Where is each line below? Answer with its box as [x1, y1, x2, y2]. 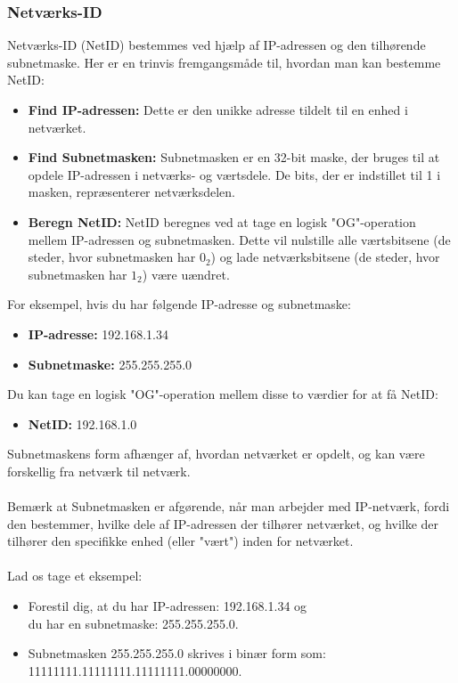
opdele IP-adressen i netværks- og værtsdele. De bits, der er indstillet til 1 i [28, 165, 441, 183]
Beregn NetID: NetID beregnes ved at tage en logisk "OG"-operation [28, 212, 416, 231]
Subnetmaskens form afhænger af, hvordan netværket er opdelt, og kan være [7, 444, 425, 463]
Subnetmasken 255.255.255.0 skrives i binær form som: [28, 644, 326, 663]
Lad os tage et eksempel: [7, 566, 143, 585]
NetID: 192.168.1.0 [28, 414, 137, 433]
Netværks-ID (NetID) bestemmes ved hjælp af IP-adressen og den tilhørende [7, 36, 426, 54]
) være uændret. [142, 264, 230, 283]
